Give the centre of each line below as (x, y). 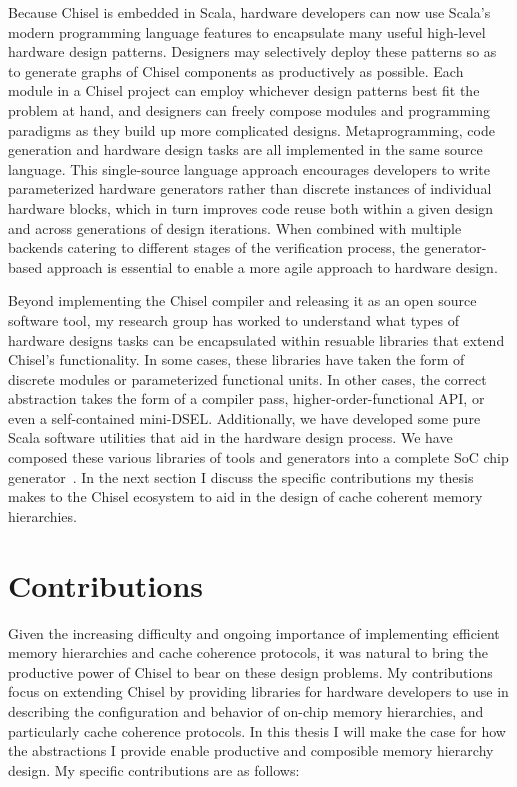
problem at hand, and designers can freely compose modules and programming (249, 109)
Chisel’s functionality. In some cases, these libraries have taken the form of (236, 359)
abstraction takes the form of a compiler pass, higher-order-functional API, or (246, 398)
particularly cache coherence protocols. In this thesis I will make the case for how (257, 730)
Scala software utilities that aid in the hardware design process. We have (230, 437)
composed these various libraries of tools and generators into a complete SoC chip (258, 457)
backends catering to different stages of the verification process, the (214, 247)
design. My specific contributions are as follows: (154, 769)
